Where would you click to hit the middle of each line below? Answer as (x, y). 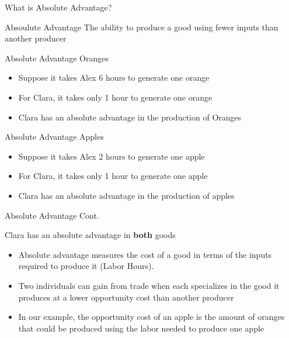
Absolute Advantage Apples (54, 137)
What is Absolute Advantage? (58, 7)
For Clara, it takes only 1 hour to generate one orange (115, 97)
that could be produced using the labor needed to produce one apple (141, 328)
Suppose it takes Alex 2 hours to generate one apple (112, 156)
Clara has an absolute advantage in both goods (90, 235)
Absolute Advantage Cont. (52, 215)
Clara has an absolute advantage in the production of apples (126, 195)
